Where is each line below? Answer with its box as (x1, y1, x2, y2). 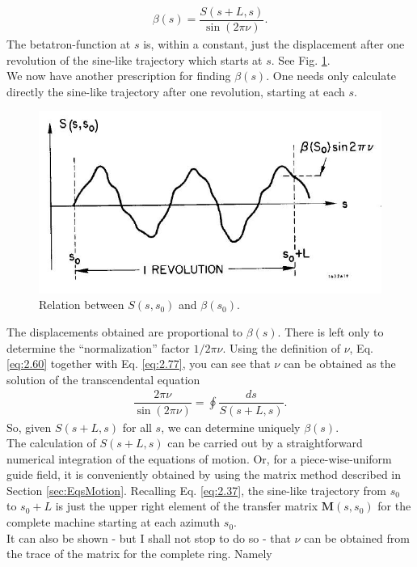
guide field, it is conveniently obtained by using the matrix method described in (6, 466, 402, 483)
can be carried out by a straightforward (167, 434, 363, 451)
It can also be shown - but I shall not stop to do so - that (6, 529, 291, 546)
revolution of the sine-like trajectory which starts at (6, 51, 263, 68)
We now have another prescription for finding (6, 67, 231, 84)
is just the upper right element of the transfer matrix (55, 497, 318, 514)
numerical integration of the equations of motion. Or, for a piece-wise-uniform (6, 450, 392, 467)
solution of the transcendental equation (6, 370, 200, 387)
